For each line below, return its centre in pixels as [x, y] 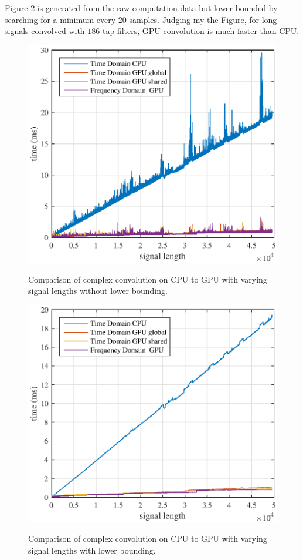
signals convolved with [45, 31]
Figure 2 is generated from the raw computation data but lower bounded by [141, 8]
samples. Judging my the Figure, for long [203, 19]
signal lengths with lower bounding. [92, 550]
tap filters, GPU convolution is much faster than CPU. [201, 31]
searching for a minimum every [60, 19]
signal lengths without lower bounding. [98, 291]
